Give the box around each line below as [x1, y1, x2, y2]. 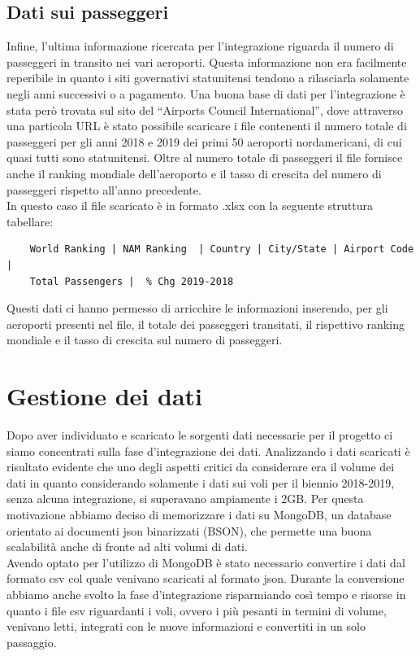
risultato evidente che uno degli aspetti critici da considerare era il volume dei [6, 458, 395, 475]
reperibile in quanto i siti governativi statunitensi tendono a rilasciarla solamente [6, 69, 409, 86]
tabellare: [6, 212, 54, 230]
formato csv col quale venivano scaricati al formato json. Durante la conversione [6, 570, 405, 587]
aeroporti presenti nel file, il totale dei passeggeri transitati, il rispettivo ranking [6, 315, 405, 332]
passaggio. [6, 633, 57, 650]
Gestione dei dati [6, 379, 202, 413]
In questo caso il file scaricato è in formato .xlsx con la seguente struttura [6, 197, 373, 214]
